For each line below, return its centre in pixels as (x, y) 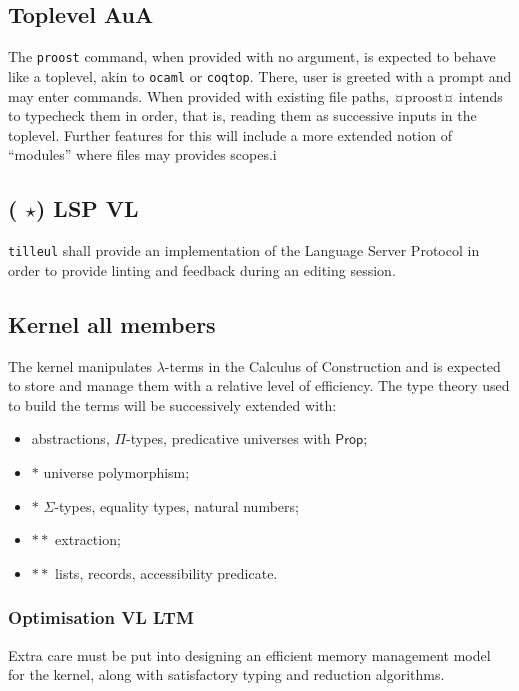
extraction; (88, 539)
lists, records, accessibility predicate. (166, 572)
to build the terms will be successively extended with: (172, 404)
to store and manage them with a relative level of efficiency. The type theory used (259, 385)
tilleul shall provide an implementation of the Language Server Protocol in (244, 250)
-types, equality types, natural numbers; (176, 505)
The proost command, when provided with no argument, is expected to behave (252, 56)
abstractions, (70, 438)
